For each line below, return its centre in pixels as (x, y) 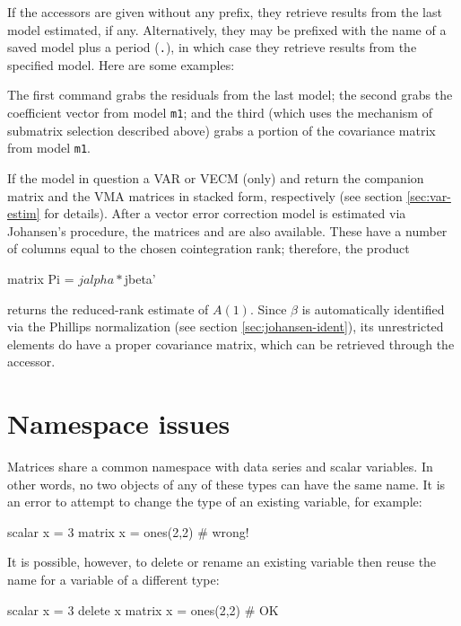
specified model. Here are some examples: (121, 64)
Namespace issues (119, 423)
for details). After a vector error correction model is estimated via (225, 213)
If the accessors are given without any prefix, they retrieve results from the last (225, 12)
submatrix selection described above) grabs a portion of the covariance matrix (222, 130)
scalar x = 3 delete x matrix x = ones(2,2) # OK (143, 609)
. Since (268, 309)
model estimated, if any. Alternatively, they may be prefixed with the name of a (227, 29)
